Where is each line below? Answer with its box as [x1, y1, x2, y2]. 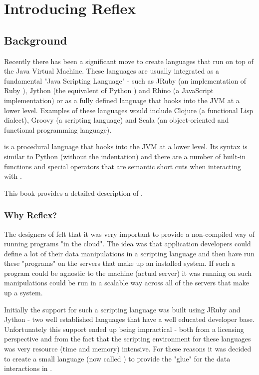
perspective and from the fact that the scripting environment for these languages [4, 333, 251, 344]
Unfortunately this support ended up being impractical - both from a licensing [4, 323, 244, 334]
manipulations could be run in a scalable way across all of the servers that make [4, 277, 249, 288]
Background [4, 32, 67, 48]
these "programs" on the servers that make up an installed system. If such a [4, 258, 236, 268]
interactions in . [4, 363, 52, 373]
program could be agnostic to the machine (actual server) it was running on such [4, 267, 252, 278]
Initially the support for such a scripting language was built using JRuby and [4, 304, 241, 314]
